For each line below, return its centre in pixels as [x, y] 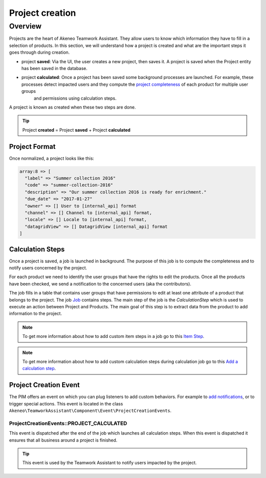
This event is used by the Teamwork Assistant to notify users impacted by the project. [110, 463]
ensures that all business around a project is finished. [63, 440]
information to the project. [35, 314]
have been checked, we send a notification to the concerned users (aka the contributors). [100, 284]
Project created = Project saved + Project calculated [76, 130]
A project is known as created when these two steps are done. [72, 107]
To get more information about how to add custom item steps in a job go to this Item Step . [113, 336]
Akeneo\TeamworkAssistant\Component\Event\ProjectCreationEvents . [90, 410]
